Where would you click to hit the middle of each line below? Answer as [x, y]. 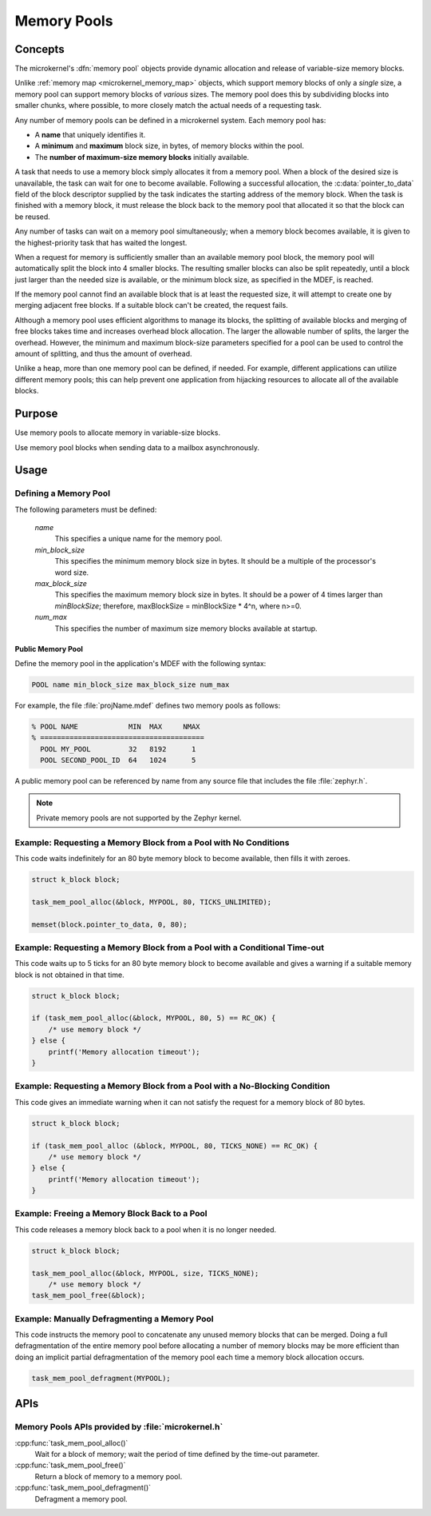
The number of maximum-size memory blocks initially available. [142, 157]
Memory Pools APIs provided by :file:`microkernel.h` [119, 1427]
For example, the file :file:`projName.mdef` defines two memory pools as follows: [148, 705]
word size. [72, 572]
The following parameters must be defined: [86, 509]
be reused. [33, 217]
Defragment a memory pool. [81, 1498]
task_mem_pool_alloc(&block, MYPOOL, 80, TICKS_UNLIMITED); [152, 902]
